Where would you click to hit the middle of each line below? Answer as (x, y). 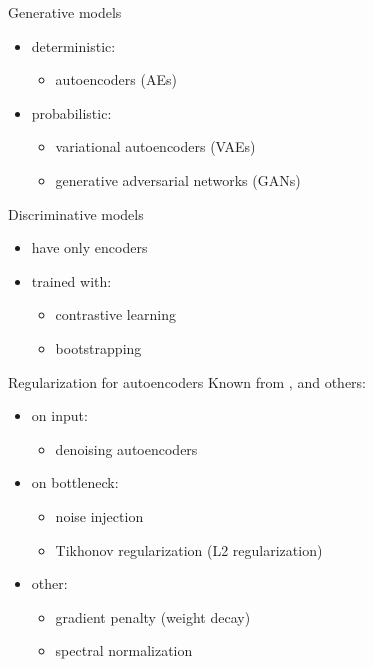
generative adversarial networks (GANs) (178, 179)
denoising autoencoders (126, 448)
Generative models (65, 12)
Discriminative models (76, 213)
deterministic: (73, 45)
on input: (59, 415)
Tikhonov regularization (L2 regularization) (189, 549)
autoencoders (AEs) (116, 79)
